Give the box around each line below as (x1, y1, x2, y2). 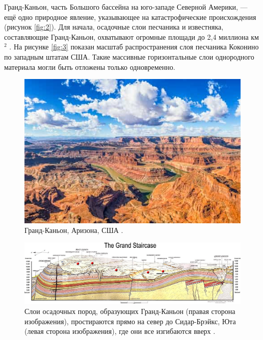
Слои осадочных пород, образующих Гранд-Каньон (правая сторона (24, 306, 235, 317)
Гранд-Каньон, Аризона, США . (24, 225, 123, 236)
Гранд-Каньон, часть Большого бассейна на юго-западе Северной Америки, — (4, 2, 248, 12)
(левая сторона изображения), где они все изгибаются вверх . (24, 326, 216, 336)
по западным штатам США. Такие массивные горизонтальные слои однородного (4, 51, 254, 62)
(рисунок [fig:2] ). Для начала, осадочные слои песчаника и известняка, (4, 21, 224, 32)
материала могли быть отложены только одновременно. (4, 61, 175, 72)
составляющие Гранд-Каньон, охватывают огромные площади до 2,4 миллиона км (4, 31, 259, 42)
